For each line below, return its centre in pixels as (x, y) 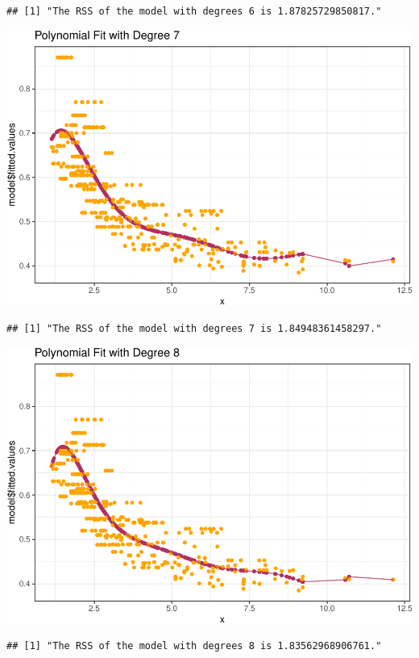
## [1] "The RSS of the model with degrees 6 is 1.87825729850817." (194, 11)
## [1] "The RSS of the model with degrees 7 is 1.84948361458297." (194, 329)
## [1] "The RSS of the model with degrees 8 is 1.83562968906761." (194, 646)
